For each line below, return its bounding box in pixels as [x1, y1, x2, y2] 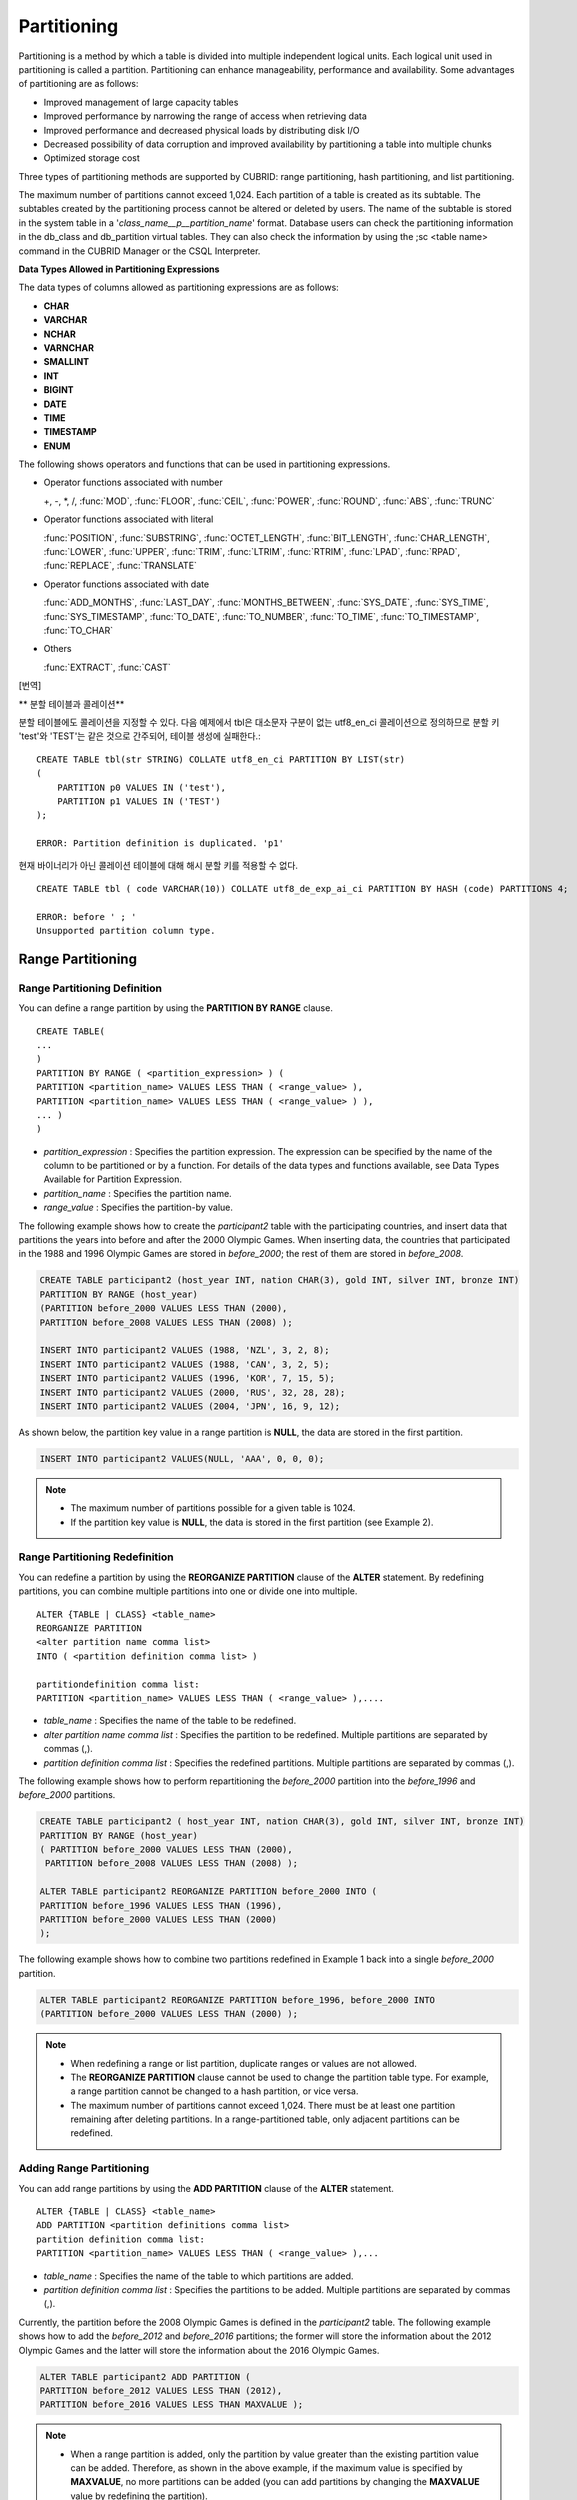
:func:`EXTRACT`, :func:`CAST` [43, 661, 172, 673]
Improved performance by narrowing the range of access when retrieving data [43, 110, 367, 122]
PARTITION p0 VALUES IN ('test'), [56, 781, 227, 793]
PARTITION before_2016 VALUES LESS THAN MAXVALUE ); [39, 2399, 304, 2410]
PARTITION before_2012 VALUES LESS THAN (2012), [39, 2385, 283, 2396]
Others [43, 643, 72, 655]
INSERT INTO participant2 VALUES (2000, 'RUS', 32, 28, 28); [39, 1386, 346, 1398]
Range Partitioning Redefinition [18, 1550, 174, 1564]
